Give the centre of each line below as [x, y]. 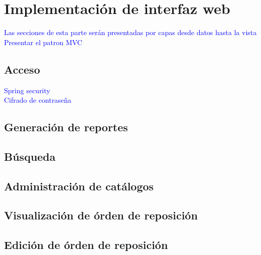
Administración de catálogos [79, 186]
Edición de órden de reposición [86, 245]
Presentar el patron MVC [43, 42]
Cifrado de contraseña [38, 100]
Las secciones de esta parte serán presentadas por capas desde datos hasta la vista [130, 32]
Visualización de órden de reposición [101, 215]
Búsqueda [30, 156]
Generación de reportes [66, 127]
